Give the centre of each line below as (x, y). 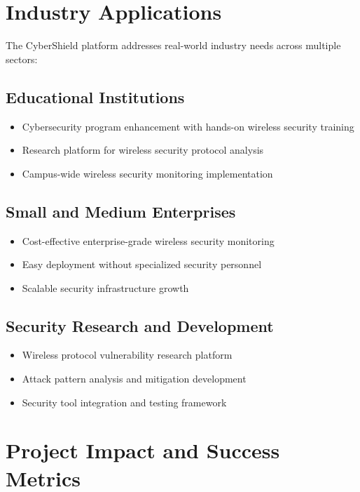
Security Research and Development (140, 325)
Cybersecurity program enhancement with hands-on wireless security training (188, 126)
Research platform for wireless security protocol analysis (143, 150)
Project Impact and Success (143, 450)
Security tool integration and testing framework (124, 402)
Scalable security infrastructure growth (105, 287)
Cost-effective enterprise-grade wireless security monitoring (148, 240)
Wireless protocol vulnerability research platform (127, 355)
